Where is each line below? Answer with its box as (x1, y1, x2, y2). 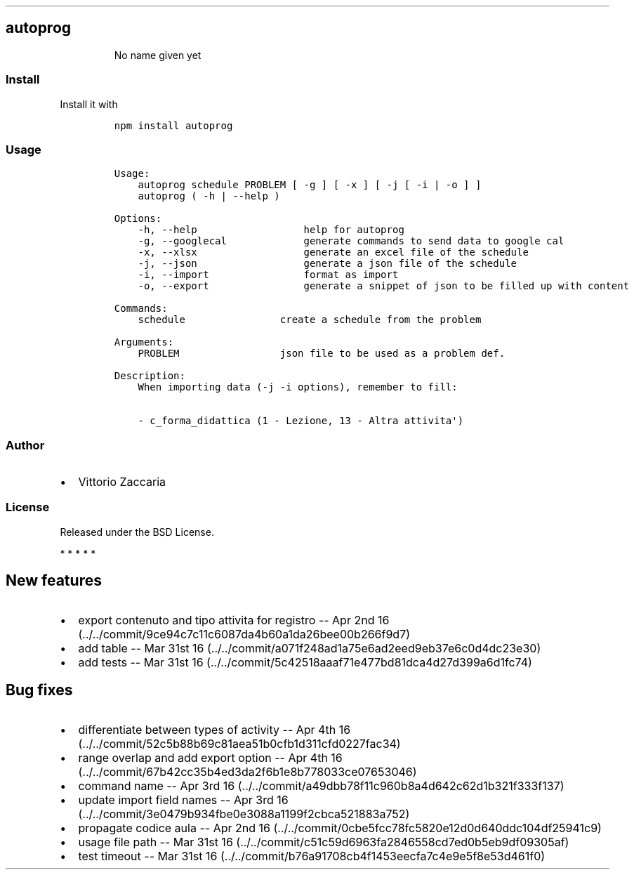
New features (6, 572, 102, 590)
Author (6, 438, 45, 452)
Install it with (60, 98, 118, 110)
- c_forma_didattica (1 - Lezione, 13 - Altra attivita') (138, 415, 464, 427)
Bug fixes (6, 681, 73, 699)
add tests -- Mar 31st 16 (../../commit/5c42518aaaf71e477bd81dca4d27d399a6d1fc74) (78, 654, 532, 669)
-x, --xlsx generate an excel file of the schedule (138, 246, 529, 258)
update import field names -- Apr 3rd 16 (78, 792, 289, 807)
